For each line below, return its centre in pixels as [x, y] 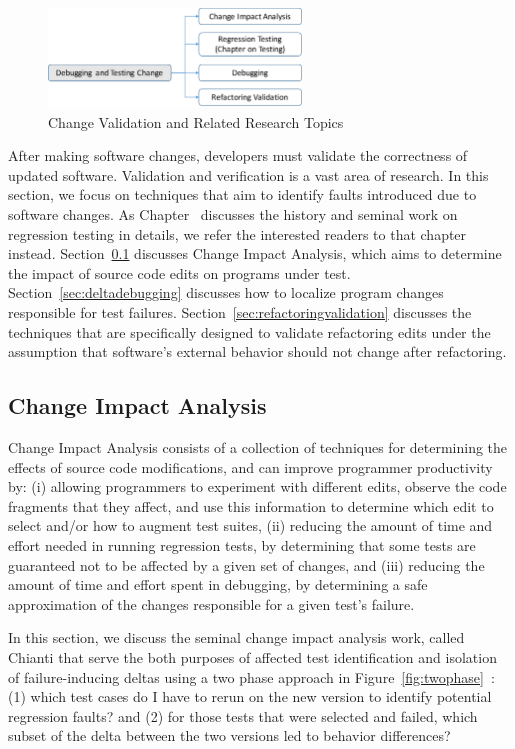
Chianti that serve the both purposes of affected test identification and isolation [252, 656]
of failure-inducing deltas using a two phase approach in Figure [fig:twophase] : [251, 676]
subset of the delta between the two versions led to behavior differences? [229, 735]
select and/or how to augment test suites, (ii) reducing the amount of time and [250, 525]
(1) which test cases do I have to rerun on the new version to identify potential [250, 696]
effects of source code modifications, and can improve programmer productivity [250, 466]
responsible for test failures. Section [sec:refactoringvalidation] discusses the [240, 312]
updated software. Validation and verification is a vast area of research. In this [248, 174]
